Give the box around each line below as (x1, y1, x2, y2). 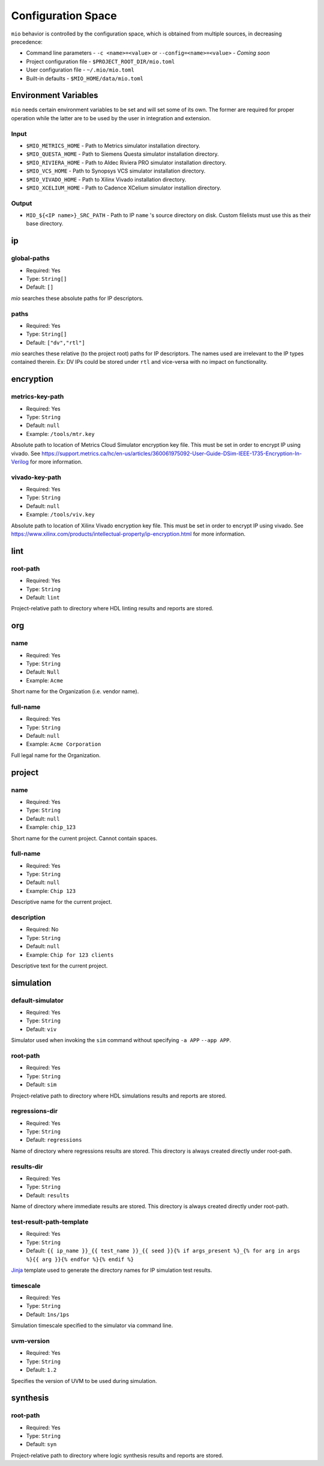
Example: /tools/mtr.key (26, 430, 95, 437)
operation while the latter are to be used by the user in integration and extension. (11, 114, 211, 121)
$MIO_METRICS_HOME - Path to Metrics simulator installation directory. (26, 142, 200, 149)
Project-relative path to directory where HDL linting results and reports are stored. (11, 605, 214, 612)
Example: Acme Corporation (26, 740, 101, 748)
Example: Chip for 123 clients (26, 951, 114, 958)
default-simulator (11, 996, 64, 1004)
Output (11, 199, 32, 207)
